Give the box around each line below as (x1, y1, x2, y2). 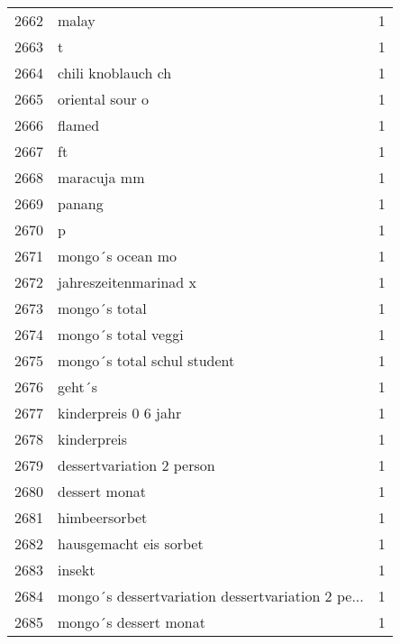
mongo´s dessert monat (58, 612, 205, 632)
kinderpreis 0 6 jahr (58, 402, 182, 423)
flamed (58, 115, 100, 135)
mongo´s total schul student (58, 350, 235, 371)
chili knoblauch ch (58, 62, 172, 83)
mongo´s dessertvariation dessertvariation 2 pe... (58, 585, 364, 606)
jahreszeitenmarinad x (58, 271, 196, 292)
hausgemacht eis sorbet (58, 533, 204, 554)
